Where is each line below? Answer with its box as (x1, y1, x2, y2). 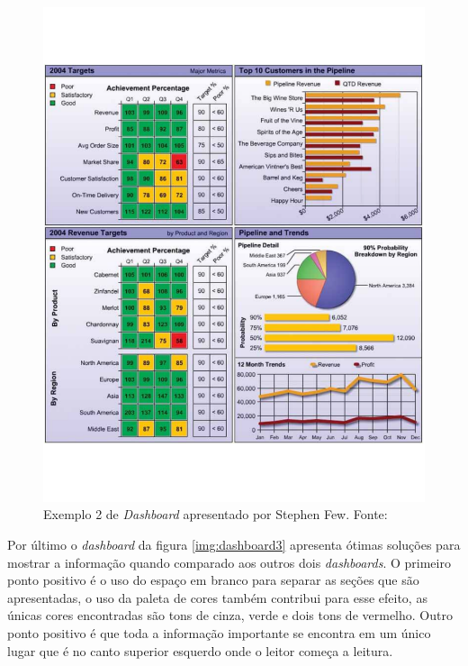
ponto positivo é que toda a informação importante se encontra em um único (7, 624, 431, 643)
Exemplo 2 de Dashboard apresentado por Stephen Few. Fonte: (43, 505, 388, 524)
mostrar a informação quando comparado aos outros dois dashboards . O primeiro (7, 552, 451, 571)
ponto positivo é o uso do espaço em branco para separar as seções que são (7, 570, 419, 589)
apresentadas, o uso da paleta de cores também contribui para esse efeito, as (7, 588, 427, 607)
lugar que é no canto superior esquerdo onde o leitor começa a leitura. (7, 641, 393, 660)
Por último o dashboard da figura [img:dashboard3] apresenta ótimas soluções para (7, 535, 461, 554)
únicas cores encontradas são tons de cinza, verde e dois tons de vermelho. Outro (7, 606, 453, 625)
